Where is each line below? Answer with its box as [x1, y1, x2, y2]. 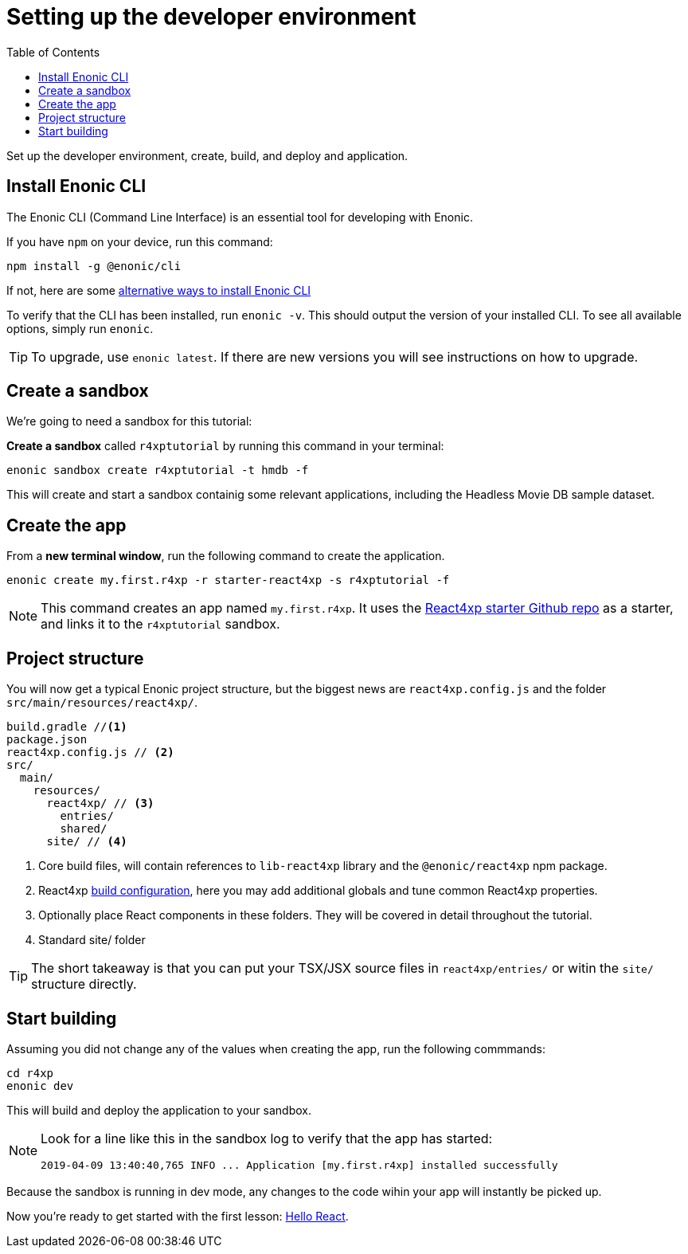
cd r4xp [6, 1066, 54, 1080]
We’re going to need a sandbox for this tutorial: [6, 414, 252, 429]
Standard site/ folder [38, 933, 146, 947]
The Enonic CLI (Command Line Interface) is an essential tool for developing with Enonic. [6, 210, 473, 224]
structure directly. [31, 976, 137, 993]
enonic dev [6, 1079, 74, 1092]
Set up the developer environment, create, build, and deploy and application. [6, 148, 408, 163]
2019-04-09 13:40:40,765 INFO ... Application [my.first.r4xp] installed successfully [41, 1158, 558, 1171]
